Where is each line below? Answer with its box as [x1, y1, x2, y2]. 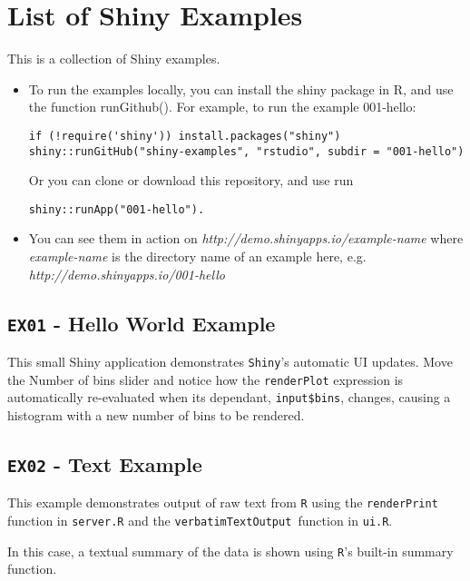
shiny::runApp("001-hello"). [28, 202, 205, 216]
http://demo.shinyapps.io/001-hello [28, 264, 225, 283]
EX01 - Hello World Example [7, 309, 276, 337]
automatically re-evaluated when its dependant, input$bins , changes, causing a [7, 388, 451, 407]
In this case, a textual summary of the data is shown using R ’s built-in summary [7, 541, 454, 560]
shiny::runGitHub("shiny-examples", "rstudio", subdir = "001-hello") [28, 144, 465, 158]
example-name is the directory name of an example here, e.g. [28, 247, 367, 266]
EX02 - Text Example [7, 449, 202, 478]
